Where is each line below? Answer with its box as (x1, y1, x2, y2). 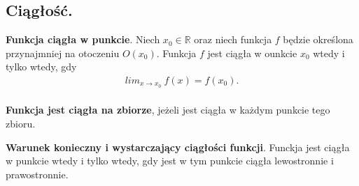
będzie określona (283, 32, 353, 47)
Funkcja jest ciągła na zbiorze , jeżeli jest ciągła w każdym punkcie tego (6, 102, 330, 117)
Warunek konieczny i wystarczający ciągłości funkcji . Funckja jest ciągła (6, 139, 350, 154)
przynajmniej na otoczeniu (6, 45, 120, 60)
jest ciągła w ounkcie (207, 45, 297, 60)
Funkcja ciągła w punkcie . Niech (6, 32, 160, 47)
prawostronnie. (6, 166, 69, 181)
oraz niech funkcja (194, 32, 272, 47)
